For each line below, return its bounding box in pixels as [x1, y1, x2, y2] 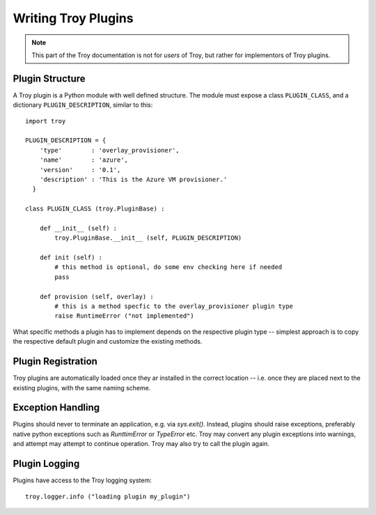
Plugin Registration [13, 355, 97, 367]
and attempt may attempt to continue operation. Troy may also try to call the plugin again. [13, 440, 269, 448]
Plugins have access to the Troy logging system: [13, 476, 152, 484]
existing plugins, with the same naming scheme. [13, 383, 151, 392]
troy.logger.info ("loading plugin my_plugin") [25, 492, 191, 500]
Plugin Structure [13, 72, 86, 84]
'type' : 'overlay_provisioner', [39, 146, 180, 154]
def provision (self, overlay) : [39, 293, 155, 300]
